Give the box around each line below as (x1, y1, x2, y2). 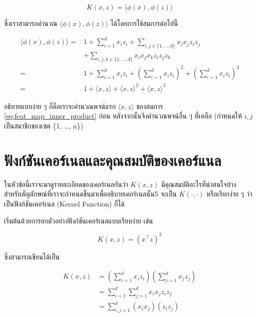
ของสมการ (136, 100, 163, 111)
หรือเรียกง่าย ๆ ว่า (206, 188, 253, 199)
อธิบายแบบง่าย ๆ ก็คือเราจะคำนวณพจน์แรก (4, 100, 116, 111)
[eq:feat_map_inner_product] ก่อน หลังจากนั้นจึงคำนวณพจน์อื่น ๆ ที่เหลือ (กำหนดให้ (4, 110, 242, 121)
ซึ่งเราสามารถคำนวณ (4, 18, 57, 28)
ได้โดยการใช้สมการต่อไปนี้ (110, 18, 178, 28)
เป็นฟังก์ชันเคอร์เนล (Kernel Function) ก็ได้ (4, 198, 125, 208)
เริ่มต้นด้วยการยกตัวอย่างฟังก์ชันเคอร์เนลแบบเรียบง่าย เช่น (4, 215, 153, 225)
